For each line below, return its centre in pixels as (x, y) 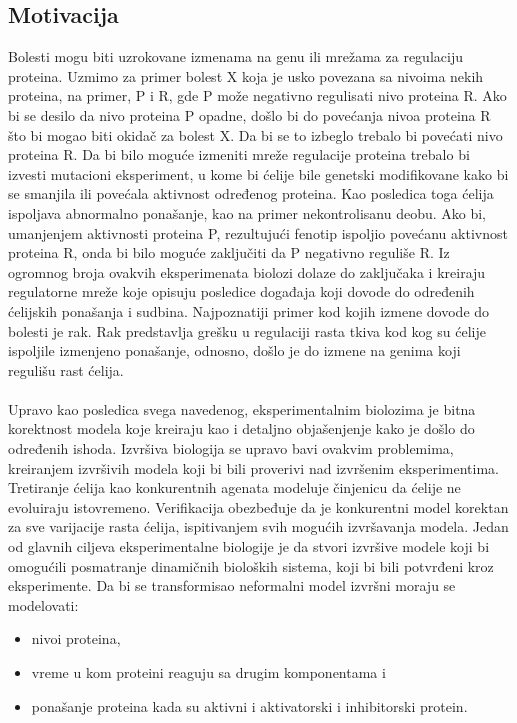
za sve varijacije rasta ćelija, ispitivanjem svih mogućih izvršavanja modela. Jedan (258, 526)
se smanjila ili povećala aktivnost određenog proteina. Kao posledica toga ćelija (251, 193)
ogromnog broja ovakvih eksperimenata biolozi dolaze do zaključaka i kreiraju (247, 271)
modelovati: (43, 604)
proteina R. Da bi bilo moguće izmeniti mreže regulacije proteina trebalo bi (239, 154)
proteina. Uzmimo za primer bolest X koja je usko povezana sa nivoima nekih (246, 75)
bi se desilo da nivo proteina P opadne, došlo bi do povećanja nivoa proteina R (249, 114)
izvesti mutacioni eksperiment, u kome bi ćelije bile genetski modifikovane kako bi (258, 173)
